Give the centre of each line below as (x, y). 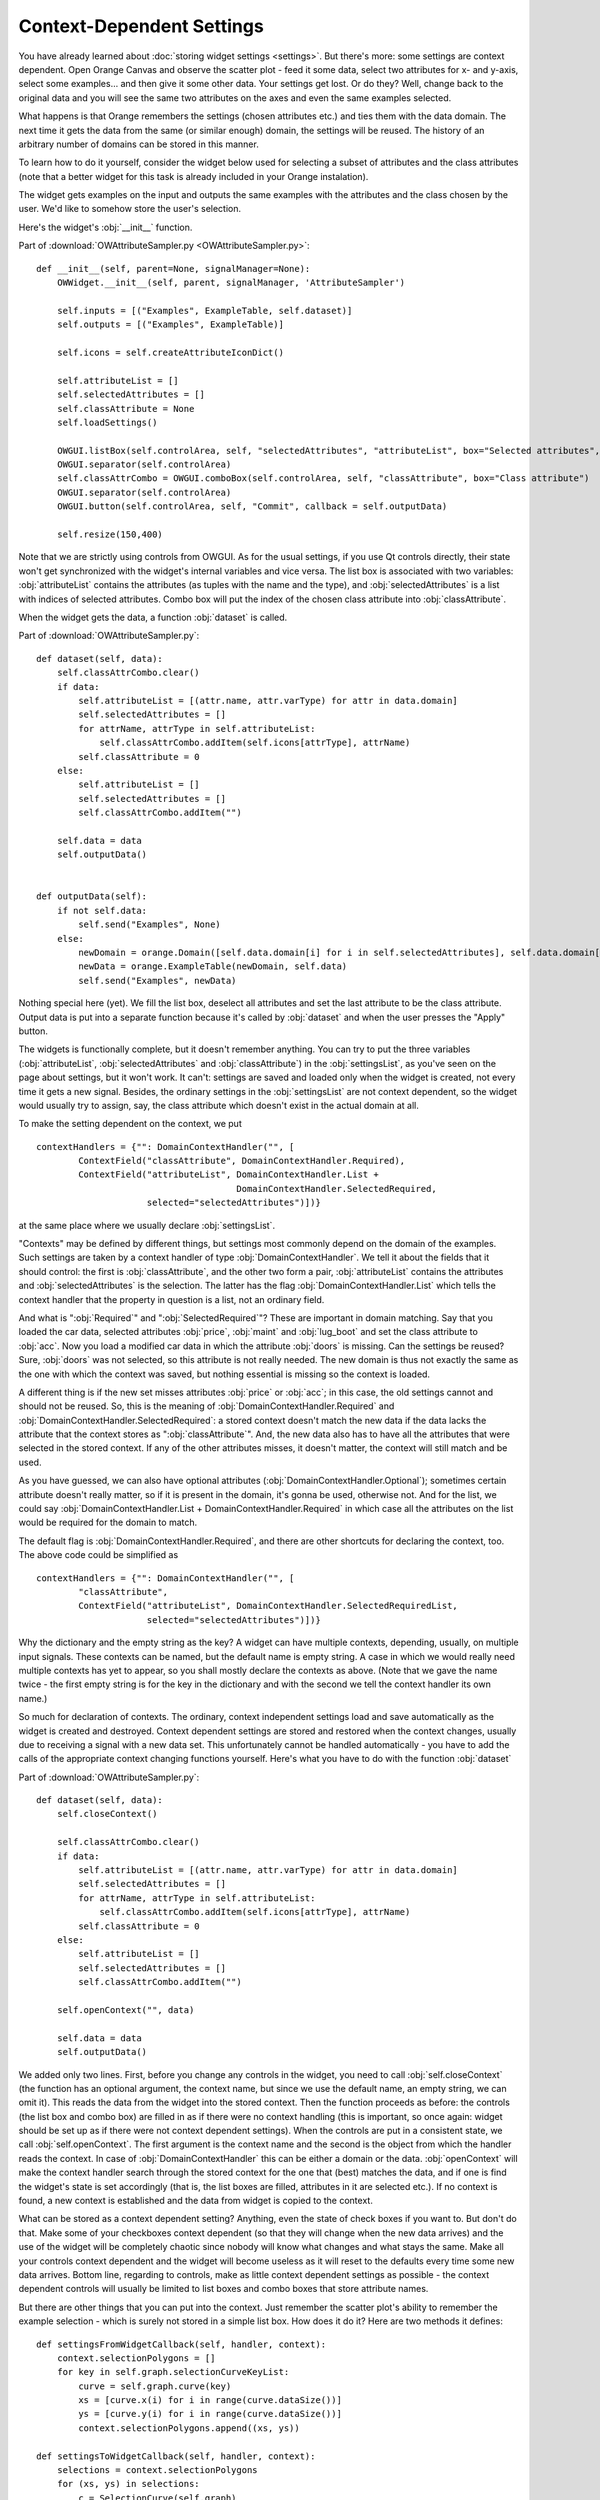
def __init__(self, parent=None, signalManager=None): (173, 268)
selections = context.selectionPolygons (157, 2470)
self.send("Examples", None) (150, 924)
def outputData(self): (92, 896)
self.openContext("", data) (125, 2009)
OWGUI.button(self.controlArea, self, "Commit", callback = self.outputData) (252, 506)
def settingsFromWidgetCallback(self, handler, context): (181, 2344)
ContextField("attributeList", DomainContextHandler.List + (228, 1174)
